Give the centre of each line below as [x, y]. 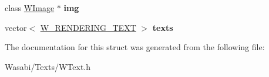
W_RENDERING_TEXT [88, 27]
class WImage [30, 8]
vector [16, 27]
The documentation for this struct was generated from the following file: [135, 47]
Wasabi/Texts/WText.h [48, 66]
